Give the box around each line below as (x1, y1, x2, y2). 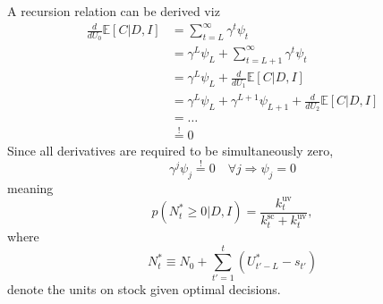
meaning (7, 178, 54, 197)
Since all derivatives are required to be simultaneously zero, (7, 141, 334, 160)
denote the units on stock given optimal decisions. (7, 280, 281, 299)
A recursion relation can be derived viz (7, 2, 220, 20)
